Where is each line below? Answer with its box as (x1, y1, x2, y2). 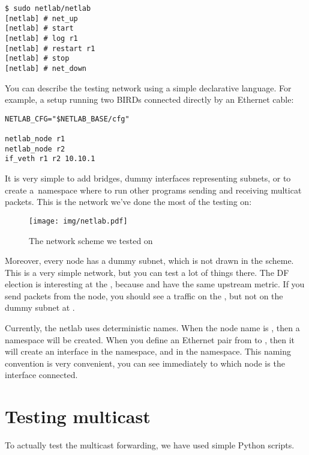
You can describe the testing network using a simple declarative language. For (5, 81, 292, 94)
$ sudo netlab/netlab (5, 4, 91, 13)
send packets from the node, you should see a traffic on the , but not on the (5, 289, 283, 302)
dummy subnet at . (5, 301, 75, 314)
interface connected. (5, 368, 78, 381)
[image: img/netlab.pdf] (29, 216, 128, 225)
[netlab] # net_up (5, 14, 78, 23)
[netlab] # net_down (5, 64, 87, 73)
